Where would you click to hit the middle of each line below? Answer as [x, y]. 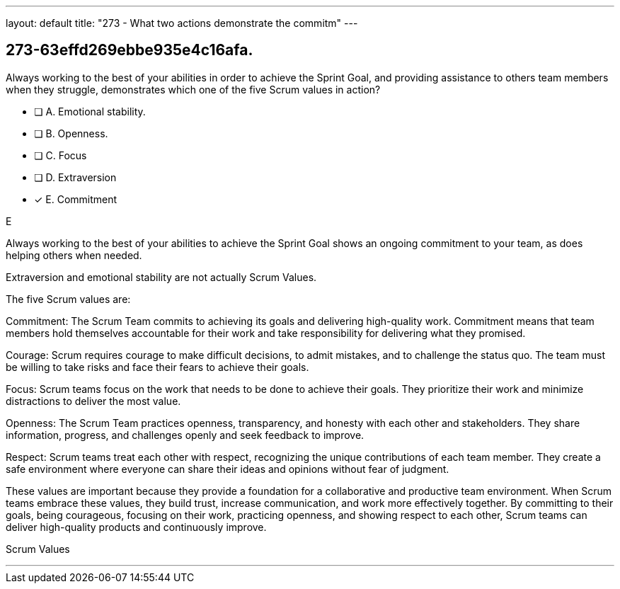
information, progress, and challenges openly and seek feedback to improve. [185, 435]
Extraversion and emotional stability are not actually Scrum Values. [161, 277]
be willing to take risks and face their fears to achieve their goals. [157, 367]
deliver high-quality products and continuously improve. [136, 527]
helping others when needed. [74, 255]
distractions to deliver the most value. [93, 401]
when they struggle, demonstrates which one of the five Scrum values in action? [193, 89]
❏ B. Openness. [71, 133]
